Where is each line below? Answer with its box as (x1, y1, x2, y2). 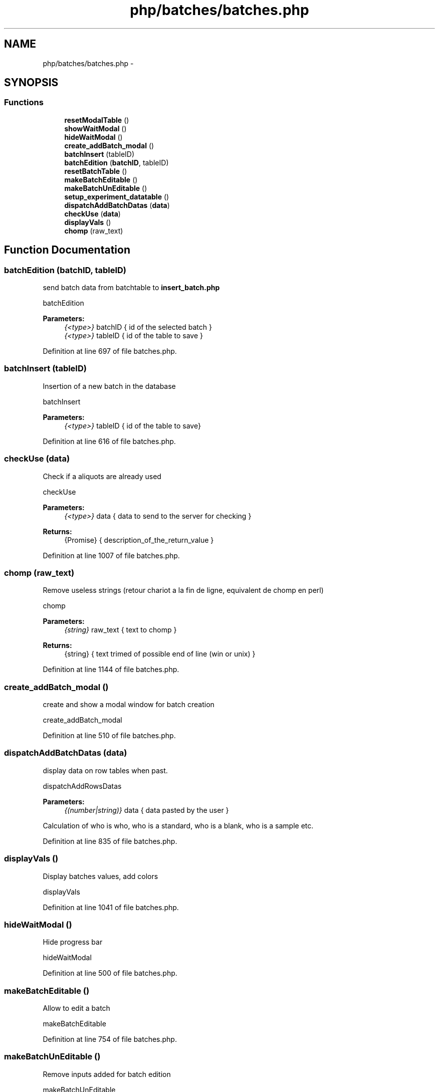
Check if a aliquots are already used (43, 472, 161, 481)
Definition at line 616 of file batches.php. (43, 436, 176, 446)
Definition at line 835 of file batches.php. (43, 836, 177, 845)
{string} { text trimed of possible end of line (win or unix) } (64, 649, 256, 659)
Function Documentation (4, 244, 130, 257)
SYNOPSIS (4, 76, 59, 89)
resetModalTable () (64, 115, 129, 124)
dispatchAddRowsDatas (43, 781, 122, 790)
